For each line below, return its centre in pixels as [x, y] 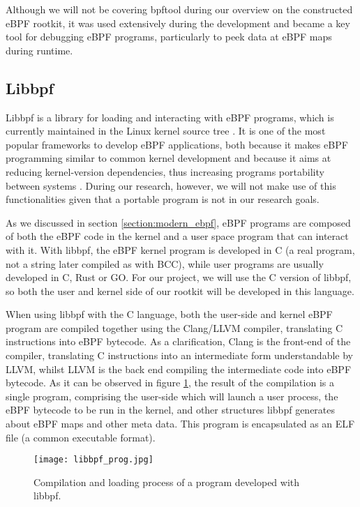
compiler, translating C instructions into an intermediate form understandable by [179, 355]
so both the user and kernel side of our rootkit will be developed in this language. [180, 290]
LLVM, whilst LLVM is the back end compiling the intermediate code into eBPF [179, 369]
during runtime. [39, 50]
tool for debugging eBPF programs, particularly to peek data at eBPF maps [169, 37]
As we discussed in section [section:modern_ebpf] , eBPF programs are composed [178, 222]
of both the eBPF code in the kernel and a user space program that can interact [177, 236]
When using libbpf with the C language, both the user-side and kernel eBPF [169, 314]
